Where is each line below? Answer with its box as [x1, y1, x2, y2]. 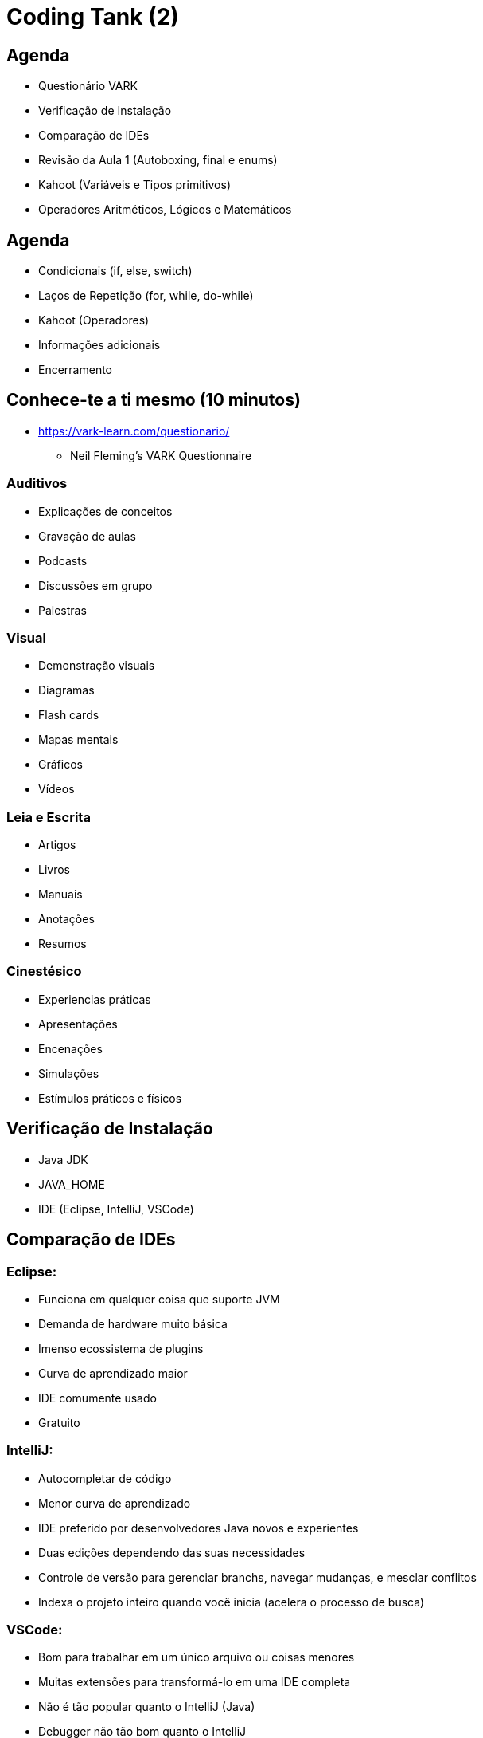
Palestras [38, 603, 87, 617]
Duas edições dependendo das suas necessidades [38, 1545, 306, 1559]
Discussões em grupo [38, 578, 153, 592]
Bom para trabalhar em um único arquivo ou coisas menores [38, 1650, 355, 1665]
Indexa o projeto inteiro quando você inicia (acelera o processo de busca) [38, 1594, 425, 1609]
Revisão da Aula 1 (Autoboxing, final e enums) [38, 153, 278, 167]
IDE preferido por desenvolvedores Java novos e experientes [38, 1520, 359, 1535]
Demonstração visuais [38, 659, 155, 673]
